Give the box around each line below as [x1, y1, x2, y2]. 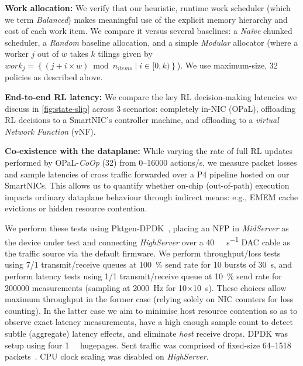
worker [5, 47, 29, 60]
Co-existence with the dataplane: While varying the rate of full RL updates [5, 145, 293, 157]
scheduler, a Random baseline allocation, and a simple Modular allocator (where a [5, 36, 298, 48]
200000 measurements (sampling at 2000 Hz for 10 [5, 281, 187, 293]
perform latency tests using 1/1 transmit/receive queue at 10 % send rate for [5, 269, 282, 282]
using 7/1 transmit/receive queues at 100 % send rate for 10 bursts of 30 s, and [5, 258, 292, 271]
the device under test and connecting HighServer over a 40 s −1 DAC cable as [5, 234, 290, 248]
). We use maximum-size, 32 [177, 59, 278, 71]
